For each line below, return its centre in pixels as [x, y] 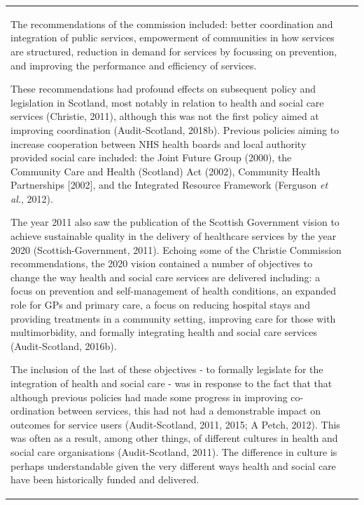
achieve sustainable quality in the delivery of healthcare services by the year [174, 236]
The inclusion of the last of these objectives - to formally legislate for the [167, 369]
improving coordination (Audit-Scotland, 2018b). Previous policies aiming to [175, 129]
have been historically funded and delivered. [105, 479]
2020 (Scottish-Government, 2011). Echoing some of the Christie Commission [176, 249]
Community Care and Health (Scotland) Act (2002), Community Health [166, 171]
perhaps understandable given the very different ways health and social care [173, 465]
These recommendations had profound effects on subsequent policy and [163, 89]
